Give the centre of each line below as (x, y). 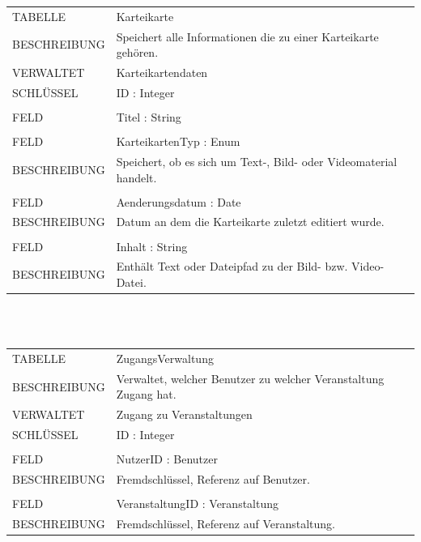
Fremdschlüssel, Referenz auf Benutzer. (213, 479)
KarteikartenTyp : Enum (178, 141)
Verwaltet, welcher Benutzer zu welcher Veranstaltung (250, 378)
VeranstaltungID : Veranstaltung (197, 504)
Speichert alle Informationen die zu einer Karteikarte (247, 36)
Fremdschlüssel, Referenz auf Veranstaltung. (225, 523)
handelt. (136, 177)
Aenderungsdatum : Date (179, 201)
